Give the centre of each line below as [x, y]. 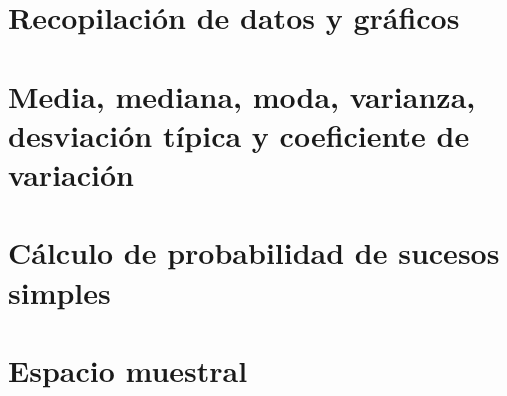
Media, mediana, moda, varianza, [242, 95]
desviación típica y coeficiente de [239, 134]
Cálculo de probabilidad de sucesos [254, 252]
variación [71, 173]
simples [59, 291]
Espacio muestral [128, 369]
